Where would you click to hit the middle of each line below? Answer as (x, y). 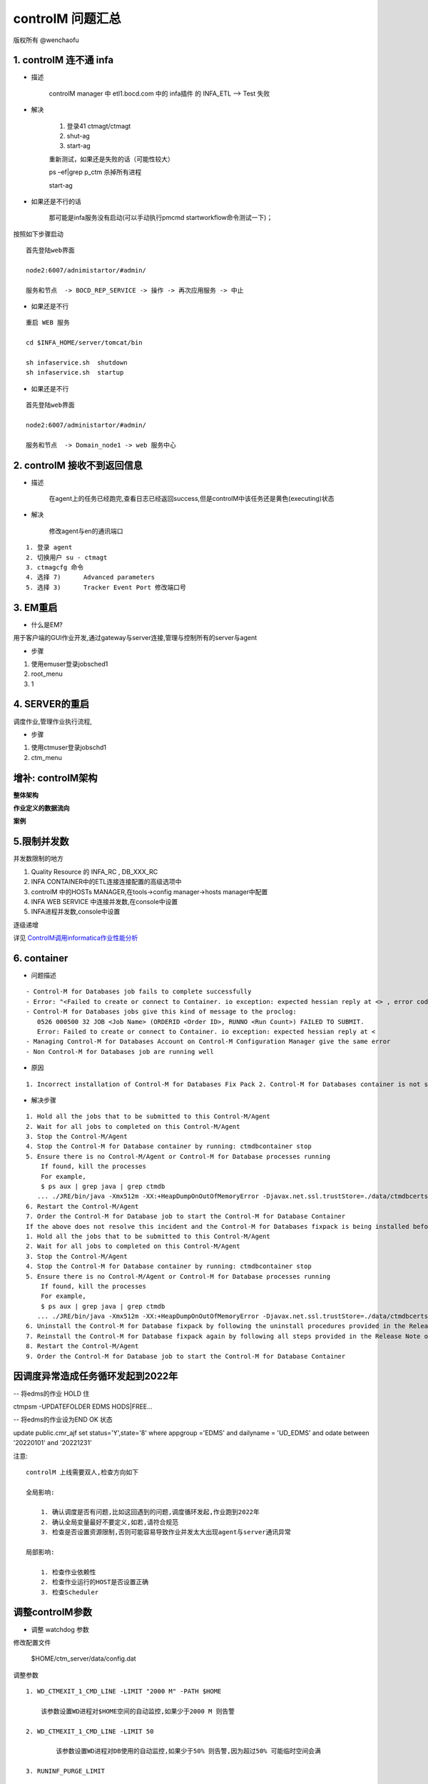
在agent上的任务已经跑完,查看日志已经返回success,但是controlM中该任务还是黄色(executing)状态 (192, 499)
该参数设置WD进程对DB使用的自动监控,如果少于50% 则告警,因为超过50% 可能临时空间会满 (188, 1751)
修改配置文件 (32, 1642)
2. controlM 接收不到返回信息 (78, 465)
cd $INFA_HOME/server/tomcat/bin (84, 343)
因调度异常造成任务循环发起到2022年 (96, 1376)
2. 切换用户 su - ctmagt (67, 557)
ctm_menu (46, 757)
